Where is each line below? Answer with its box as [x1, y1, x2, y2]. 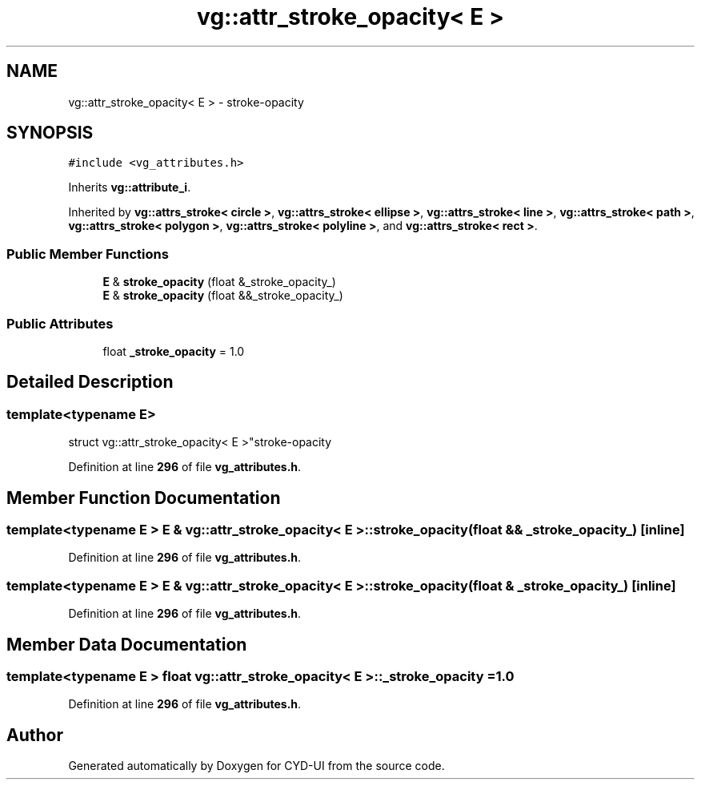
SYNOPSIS [6, 123, 94, 143]
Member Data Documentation [6, 634, 247, 655]
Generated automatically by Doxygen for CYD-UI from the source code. [68, 759, 445, 773]
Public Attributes [6, 315, 114, 332]
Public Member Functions [6, 245, 169, 262]
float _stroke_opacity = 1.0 [102, 344, 245, 358]
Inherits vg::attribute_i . [68, 180, 191, 195]
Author [6, 724, 63, 745]
